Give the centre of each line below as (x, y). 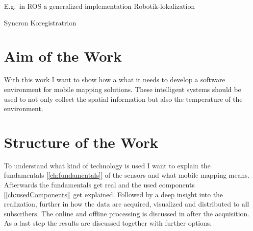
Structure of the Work (81, 142)
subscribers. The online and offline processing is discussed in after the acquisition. (127, 213)
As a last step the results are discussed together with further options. (108, 223)
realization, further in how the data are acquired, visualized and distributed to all (126, 204)
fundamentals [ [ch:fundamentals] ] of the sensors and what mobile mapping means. (127, 175)
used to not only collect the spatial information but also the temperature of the (123, 99)
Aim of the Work (63, 56)
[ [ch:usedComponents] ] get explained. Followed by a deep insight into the (114, 194)
